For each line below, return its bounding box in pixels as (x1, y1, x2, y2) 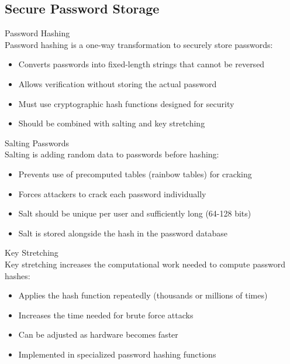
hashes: (5, 269, 30, 281)
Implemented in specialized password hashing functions (18, 348, 216, 360)
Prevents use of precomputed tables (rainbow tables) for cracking (18, 167, 252, 180)
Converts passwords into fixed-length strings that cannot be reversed (18, 58, 265, 70)
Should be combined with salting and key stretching (18, 117, 205, 129)
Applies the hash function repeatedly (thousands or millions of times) (18, 289, 268, 301)
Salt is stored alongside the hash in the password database (18, 226, 228, 239)
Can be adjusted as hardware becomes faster (18, 328, 178, 341)
